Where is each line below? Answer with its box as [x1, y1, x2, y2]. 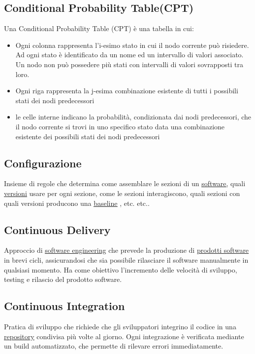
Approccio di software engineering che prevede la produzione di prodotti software [4, 245, 249, 255]
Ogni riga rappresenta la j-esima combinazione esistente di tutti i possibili [15, 85, 238, 96]
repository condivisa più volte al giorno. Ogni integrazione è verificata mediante [4, 331, 244, 341]
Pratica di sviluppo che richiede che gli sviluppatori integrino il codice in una [4, 321, 236, 331]
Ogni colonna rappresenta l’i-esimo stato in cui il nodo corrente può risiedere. [15, 39, 249, 50]
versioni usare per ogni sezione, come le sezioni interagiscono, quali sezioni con [4, 188, 240, 198]
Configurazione [4, 155, 82, 170]
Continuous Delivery [4, 222, 111, 237]
